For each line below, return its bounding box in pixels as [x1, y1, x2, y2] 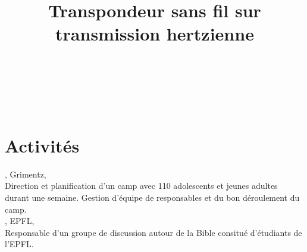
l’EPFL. [5, 238, 34, 250]
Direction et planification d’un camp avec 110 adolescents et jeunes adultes [5, 179, 278, 192]
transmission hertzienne [55, 21, 254, 46]
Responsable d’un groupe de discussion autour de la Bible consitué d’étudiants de [5, 226, 302, 238]
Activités [5, 133, 80, 157]
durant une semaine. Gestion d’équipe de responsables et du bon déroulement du [5, 191, 300, 204]
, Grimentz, [5, 167, 46, 180]
